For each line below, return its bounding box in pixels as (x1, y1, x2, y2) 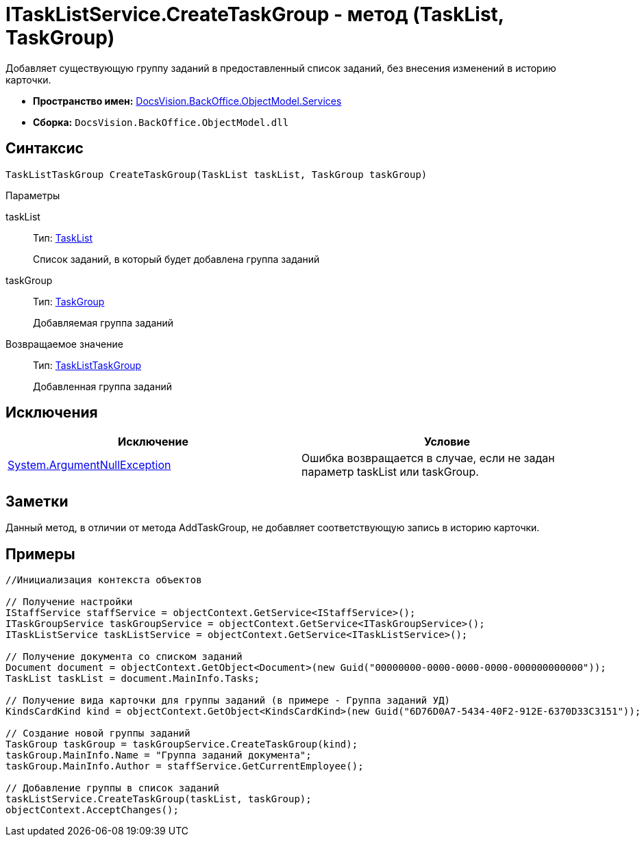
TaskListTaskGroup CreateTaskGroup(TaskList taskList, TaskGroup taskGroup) (5, 168, 428, 180)
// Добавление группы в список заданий (5, 782, 219, 794)
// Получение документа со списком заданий (5, 651, 243, 663)
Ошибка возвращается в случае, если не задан (301, 451, 555, 465)
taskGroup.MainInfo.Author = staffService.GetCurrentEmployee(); (5, 761, 364, 772)
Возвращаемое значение (5, 337, 123, 350)
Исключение (118, 435, 188, 449)
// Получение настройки (5, 596, 133, 608)
